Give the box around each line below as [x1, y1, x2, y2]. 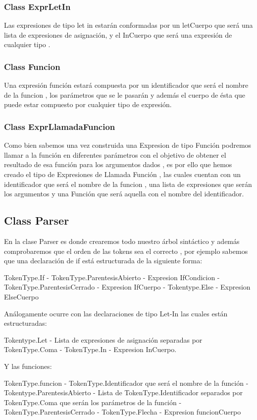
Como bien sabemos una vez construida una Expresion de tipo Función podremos [4, 140, 252, 150]
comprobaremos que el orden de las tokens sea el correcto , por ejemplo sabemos [4, 245, 248, 256]
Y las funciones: [4, 360, 52, 371]
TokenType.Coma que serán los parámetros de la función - [4, 397, 182, 407]
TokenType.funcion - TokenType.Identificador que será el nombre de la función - [4, 377, 249, 388]
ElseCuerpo [4, 291, 39, 301]
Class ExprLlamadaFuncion [4, 120, 115, 132]
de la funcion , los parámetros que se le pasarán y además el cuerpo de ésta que [4, 89, 246, 100]
